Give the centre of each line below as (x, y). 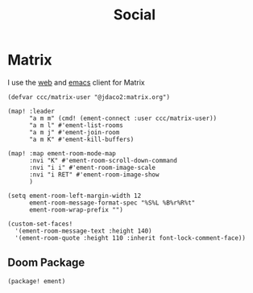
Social (135, 15)
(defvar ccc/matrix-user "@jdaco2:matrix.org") (89, 97)
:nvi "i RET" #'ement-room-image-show (94, 175)
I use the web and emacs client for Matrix (77, 82)
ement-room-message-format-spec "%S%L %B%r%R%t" (112, 203)
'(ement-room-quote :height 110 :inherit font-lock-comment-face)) (131, 238)
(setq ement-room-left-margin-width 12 (75, 196)
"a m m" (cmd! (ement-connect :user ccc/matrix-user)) (123, 118)
